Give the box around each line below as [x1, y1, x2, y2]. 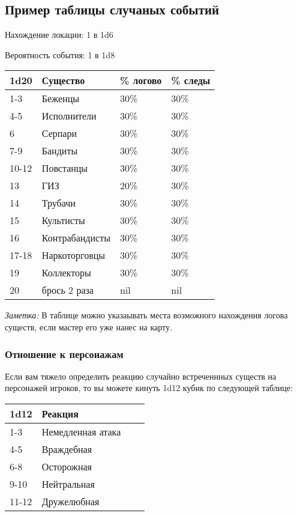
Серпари [41, 126, 77, 141]
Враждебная [41, 442, 92, 456]
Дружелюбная [41, 494, 100, 508]
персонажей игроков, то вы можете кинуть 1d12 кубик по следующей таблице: [5, 381, 293, 394]
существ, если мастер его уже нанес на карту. [5, 320, 172, 333]
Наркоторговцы [41, 248, 106, 263]
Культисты [41, 213, 85, 228]
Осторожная [41, 459, 92, 473]
